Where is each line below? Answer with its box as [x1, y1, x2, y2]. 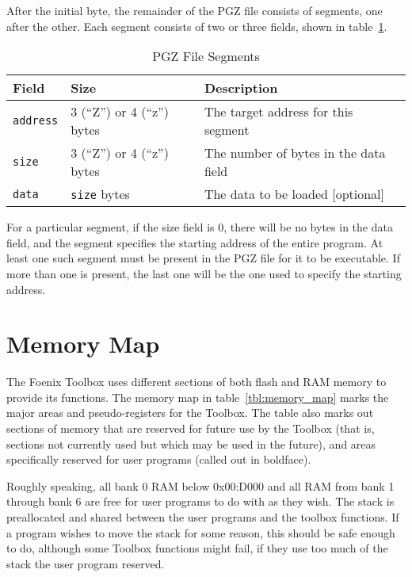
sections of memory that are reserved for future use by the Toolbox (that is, [6, 420, 375, 437]
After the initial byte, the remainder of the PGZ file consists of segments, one [6, 2, 383, 18]
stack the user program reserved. [6, 555, 165, 571]
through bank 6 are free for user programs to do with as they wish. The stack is [6, 493, 395, 510]
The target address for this [204, 102, 353, 121]
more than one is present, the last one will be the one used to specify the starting [6, 265, 402, 281]
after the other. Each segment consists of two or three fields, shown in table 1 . [6, 17, 387, 34]
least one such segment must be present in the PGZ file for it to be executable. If [6, 250, 400, 266]
